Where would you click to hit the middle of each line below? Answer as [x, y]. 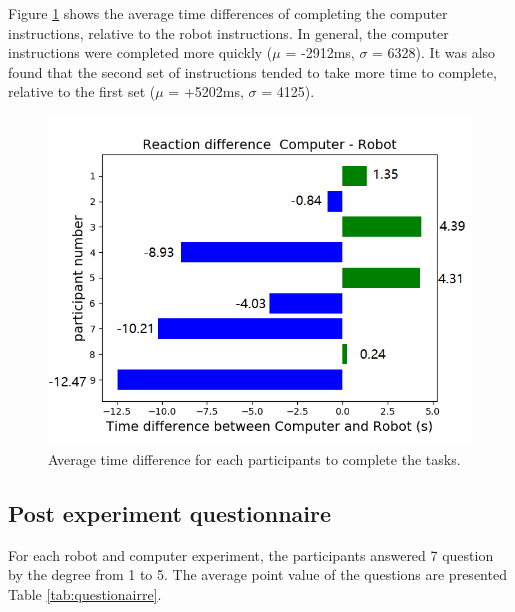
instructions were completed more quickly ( [140, 52]
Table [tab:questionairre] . [85, 594]
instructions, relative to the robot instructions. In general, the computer [228, 32]
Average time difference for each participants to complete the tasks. [254, 459]
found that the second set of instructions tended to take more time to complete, [252, 71]
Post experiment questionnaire [170, 513]
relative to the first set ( [82, 91]
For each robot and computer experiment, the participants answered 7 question [251, 554]
